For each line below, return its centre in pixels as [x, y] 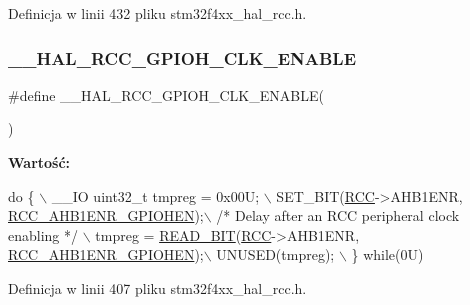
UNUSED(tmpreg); [275, 254]
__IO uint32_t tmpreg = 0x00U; [155, 195]
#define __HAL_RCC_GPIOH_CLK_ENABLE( [166, 94]
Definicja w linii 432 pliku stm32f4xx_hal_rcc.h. [157, 13]
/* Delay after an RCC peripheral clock [338, 215]
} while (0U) [387, 254]
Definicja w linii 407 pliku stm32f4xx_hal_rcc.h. [157, 287]
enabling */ [43, 234]
